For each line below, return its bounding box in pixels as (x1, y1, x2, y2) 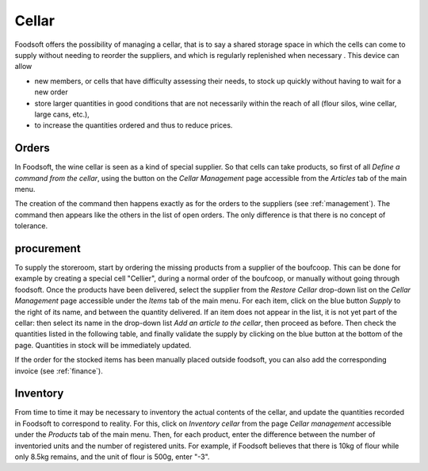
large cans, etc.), (34, 109, 90, 119)
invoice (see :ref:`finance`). (14, 366, 103, 376)
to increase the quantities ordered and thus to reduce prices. (34, 121, 233, 130)
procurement (14, 242, 81, 255)
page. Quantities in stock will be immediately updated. (14, 340, 192, 350)
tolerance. (14, 221, 48, 231)
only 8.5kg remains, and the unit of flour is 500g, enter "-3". (14, 452, 210, 461)
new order (34, 87, 69, 97)
